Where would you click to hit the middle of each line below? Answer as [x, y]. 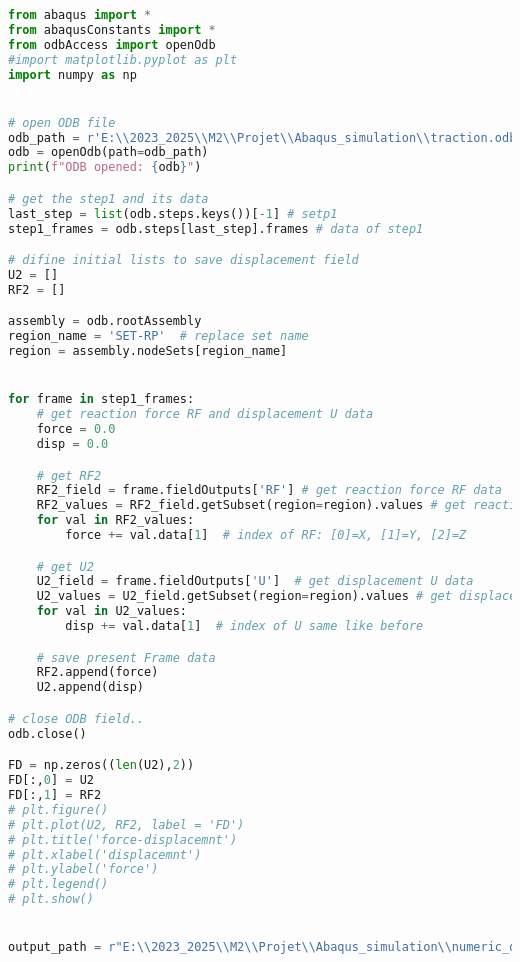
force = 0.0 [76, 429]
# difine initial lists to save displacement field [183, 260]
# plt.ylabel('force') [83, 869]
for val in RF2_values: [115, 520]
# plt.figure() [58, 809]
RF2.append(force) [97, 672]
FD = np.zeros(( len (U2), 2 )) [101, 765]
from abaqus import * [80, 15]
